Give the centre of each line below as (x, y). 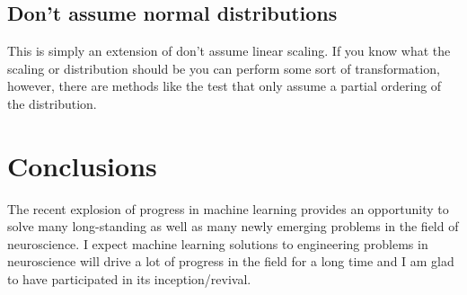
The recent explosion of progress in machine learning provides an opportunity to (228, 208)
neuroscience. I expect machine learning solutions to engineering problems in (218, 243)
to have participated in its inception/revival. (129, 279)
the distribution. (52, 103)
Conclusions (82, 165)
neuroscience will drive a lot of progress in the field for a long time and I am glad (231, 261)
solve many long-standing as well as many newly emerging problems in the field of (233, 226)
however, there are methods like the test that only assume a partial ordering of (225, 86)
